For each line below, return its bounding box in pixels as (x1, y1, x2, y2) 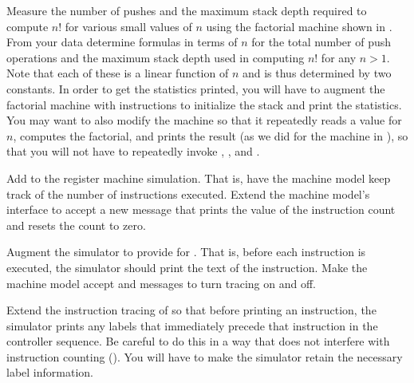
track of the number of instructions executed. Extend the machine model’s (6, 185, 370, 202)
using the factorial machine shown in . (206, 18, 392, 34)
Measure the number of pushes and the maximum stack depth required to (6, 2, 367, 18)
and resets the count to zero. (6, 216, 146, 233)
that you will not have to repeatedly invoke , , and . (6, 143, 260, 160)
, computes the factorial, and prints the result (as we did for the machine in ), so (13, 127, 408, 144)
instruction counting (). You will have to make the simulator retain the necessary (6, 348, 403, 365)
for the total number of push (251, 34, 392, 50)
